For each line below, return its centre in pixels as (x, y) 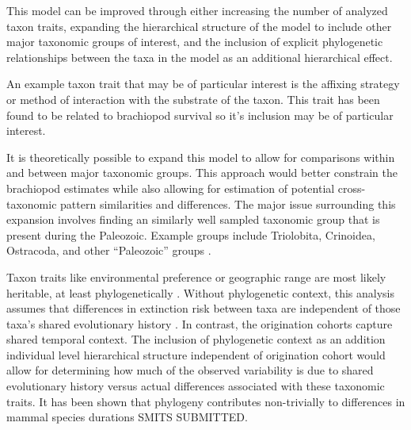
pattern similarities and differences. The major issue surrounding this (228, 203)
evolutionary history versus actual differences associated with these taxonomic (196, 386)
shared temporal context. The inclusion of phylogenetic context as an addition (196, 339)
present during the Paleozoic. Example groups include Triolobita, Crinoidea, (191, 234)
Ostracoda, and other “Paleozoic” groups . (109, 250)
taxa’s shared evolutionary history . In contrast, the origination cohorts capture (200, 323)
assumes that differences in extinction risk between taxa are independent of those (204, 308)
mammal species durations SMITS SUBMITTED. (127, 417)
